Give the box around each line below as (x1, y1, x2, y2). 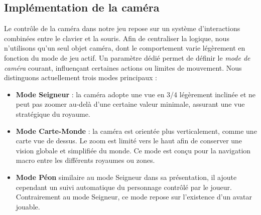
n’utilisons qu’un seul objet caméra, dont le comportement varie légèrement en (4, 43, 245, 53)
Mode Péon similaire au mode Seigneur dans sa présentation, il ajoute (16, 171, 237, 182)
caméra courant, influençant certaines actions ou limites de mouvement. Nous (4, 62, 242, 73)
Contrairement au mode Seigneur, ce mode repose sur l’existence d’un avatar (16, 191, 252, 202)
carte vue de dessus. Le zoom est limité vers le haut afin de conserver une (16, 135, 242, 146)
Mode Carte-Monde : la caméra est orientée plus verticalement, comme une (16, 125, 257, 136)
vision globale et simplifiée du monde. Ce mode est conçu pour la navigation (16, 145, 251, 155)
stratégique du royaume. (16, 108, 90, 119)
